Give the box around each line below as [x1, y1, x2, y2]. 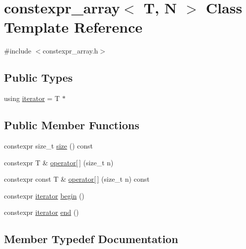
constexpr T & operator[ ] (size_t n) [4, 157, 114, 167]
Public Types [4, 70, 73, 85]
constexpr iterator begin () [4, 190, 84, 200]
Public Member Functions [4, 117, 139, 133]
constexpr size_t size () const [4, 140, 93, 150]
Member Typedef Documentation [4, 231, 178, 247]
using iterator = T [4, 93, 60, 103]
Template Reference [4, 17, 143, 37]
